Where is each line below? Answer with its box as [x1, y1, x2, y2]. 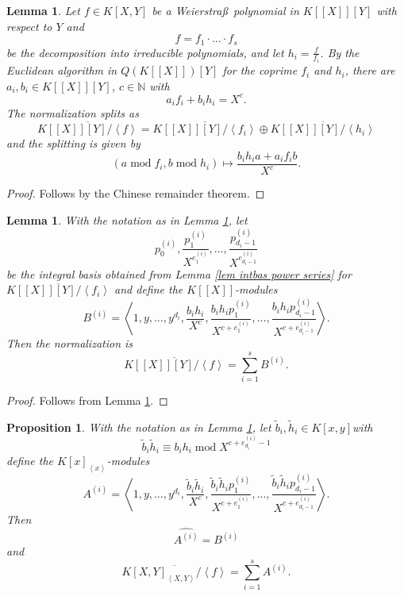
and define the [114, 281, 183, 298]
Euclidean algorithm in [6, 62, 117, 79]
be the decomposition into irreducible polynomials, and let [6, 44, 284, 60]
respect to [6, 17, 52, 34]
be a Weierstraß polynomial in [152, 2, 299, 18]
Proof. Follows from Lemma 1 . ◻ [6, 391, 168, 408]
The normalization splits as [6, 105, 139, 121]
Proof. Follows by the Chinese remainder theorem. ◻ [6, 185, 265, 202]
